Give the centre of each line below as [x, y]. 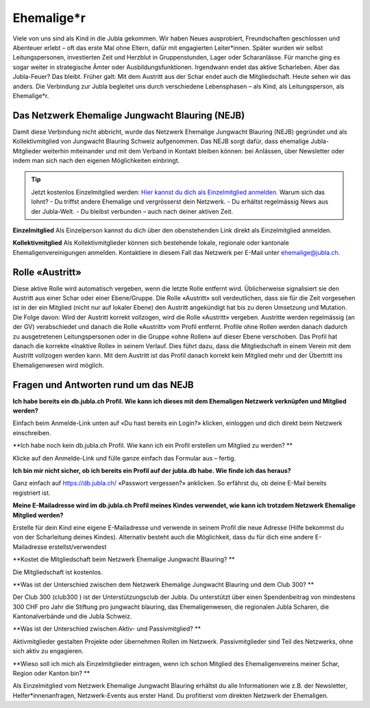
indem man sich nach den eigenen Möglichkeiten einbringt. [96, 160]
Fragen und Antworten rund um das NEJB [103, 385]
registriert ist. [32, 493]
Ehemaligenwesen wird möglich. [58, 365]
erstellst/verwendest [77, 547]
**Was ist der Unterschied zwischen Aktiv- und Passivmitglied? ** [107, 629]
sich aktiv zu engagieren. [48, 651]
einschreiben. [32, 432]
